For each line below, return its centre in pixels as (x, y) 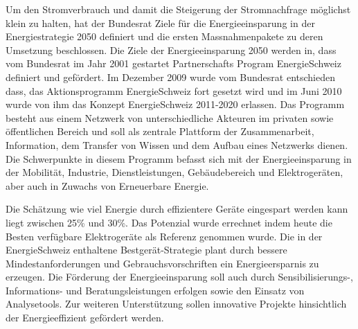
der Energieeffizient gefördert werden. (85, 318)
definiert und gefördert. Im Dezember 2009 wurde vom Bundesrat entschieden (170, 77)
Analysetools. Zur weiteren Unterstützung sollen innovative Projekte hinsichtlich (176, 304)
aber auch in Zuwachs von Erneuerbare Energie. (107, 185)
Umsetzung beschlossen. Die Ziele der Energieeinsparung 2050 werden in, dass (171, 50)
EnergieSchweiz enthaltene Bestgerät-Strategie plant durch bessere (146, 250)
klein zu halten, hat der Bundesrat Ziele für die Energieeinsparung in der (160, 23)
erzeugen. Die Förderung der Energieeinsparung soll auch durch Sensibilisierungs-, (179, 277)
